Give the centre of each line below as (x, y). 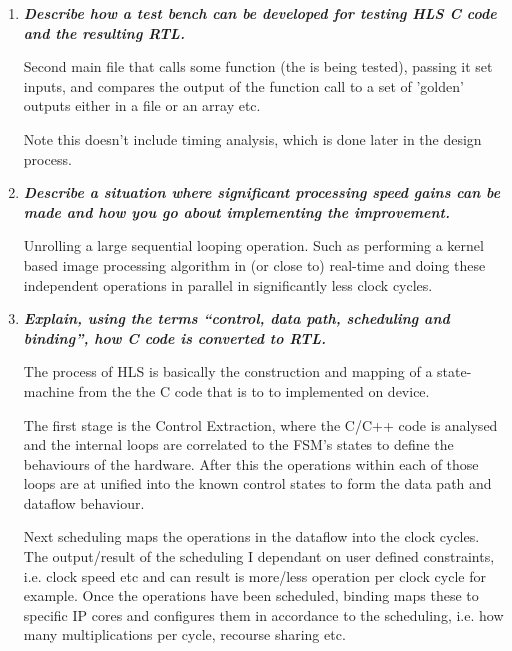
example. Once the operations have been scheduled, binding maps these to (251, 595)
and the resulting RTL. (104, 32)
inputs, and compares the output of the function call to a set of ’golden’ (243, 85)
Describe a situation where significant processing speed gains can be (262, 192)
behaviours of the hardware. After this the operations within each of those (251, 463)
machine (48, 390)
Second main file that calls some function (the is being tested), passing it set (258, 66)
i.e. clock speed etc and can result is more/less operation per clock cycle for (254, 575)
